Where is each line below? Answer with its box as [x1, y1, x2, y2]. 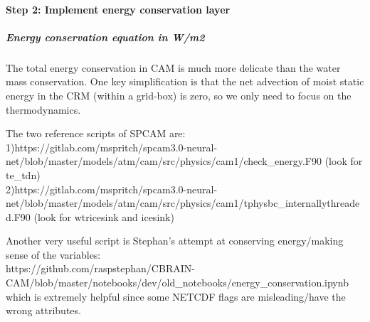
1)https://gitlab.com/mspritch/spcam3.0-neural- [6, 139, 218, 154]
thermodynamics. [6, 102, 81, 117]
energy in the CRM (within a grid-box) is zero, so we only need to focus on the [6, 87, 351, 102]
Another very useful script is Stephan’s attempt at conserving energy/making [6, 233, 344, 248]
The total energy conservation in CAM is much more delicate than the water [6, 60, 341, 75]
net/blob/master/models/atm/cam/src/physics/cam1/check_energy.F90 [6, 154, 322, 168]
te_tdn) [6, 167, 41, 182]
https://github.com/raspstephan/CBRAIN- [6, 261, 195, 276]
